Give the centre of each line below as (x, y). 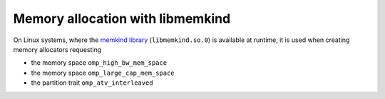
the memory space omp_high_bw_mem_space (99, 63)
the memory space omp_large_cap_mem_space (103, 73)
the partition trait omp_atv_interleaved (92, 83)
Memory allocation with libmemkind (122, 19)
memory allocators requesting (57, 49)
